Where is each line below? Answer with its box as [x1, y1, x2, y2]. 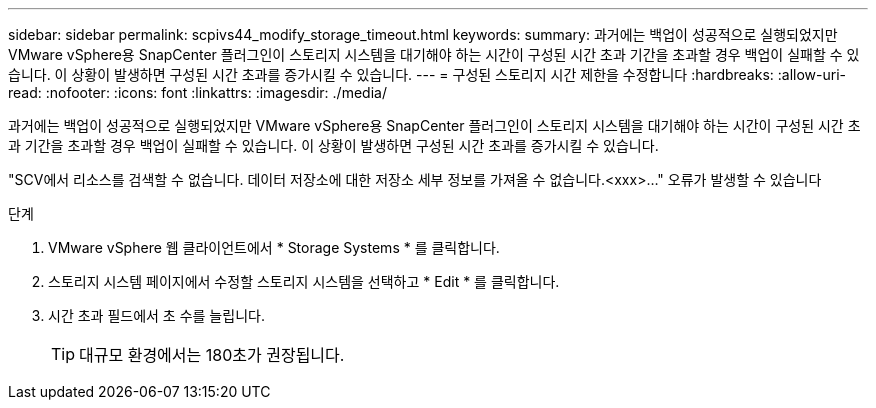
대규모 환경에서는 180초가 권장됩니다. [79, 345, 345, 365]
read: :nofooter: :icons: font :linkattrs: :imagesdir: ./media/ [8, 84, 387, 101]
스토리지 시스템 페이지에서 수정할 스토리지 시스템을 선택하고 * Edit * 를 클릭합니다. [48, 273, 560, 290]
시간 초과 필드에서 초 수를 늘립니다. [48, 307, 265, 324]
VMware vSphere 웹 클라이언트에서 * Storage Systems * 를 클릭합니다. [48, 239, 500, 256]
